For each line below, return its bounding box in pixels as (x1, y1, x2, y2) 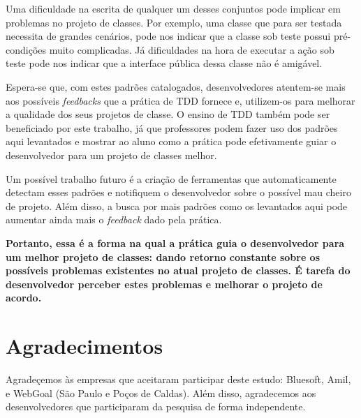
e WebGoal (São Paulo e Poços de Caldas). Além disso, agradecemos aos (6, 385, 316, 400)
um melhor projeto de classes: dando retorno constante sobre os (6, 249, 321, 264)
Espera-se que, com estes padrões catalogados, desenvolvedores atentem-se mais (6, 79, 346, 94)
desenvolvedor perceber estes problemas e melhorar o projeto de (6, 276, 323, 291)
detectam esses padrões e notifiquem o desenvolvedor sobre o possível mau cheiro (6, 185, 351, 200)
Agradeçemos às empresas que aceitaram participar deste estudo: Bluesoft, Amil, (6, 372, 351, 386)
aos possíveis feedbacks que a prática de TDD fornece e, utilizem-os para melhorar (6, 93, 355, 107)
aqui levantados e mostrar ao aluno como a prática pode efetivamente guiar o (6, 134, 337, 149)
